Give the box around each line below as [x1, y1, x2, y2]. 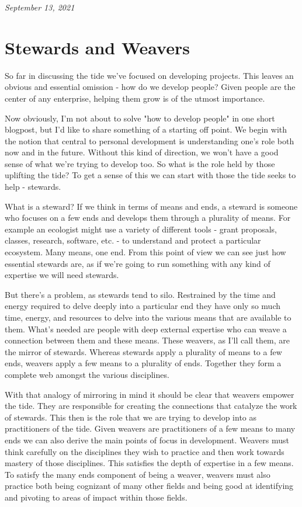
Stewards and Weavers [5, 35, 190, 59]
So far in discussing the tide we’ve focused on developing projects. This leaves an [5, 69, 294, 81]
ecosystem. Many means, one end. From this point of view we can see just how [5, 246, 286, 258]
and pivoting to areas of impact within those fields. [5, 491, 188, 503]
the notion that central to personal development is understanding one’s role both [5, 134, 294, 147]
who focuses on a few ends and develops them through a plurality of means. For [5, 211, 291, 224]
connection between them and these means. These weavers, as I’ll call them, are [5, 334, 290, 346]
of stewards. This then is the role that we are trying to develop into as [5, 411, 257, 423]
